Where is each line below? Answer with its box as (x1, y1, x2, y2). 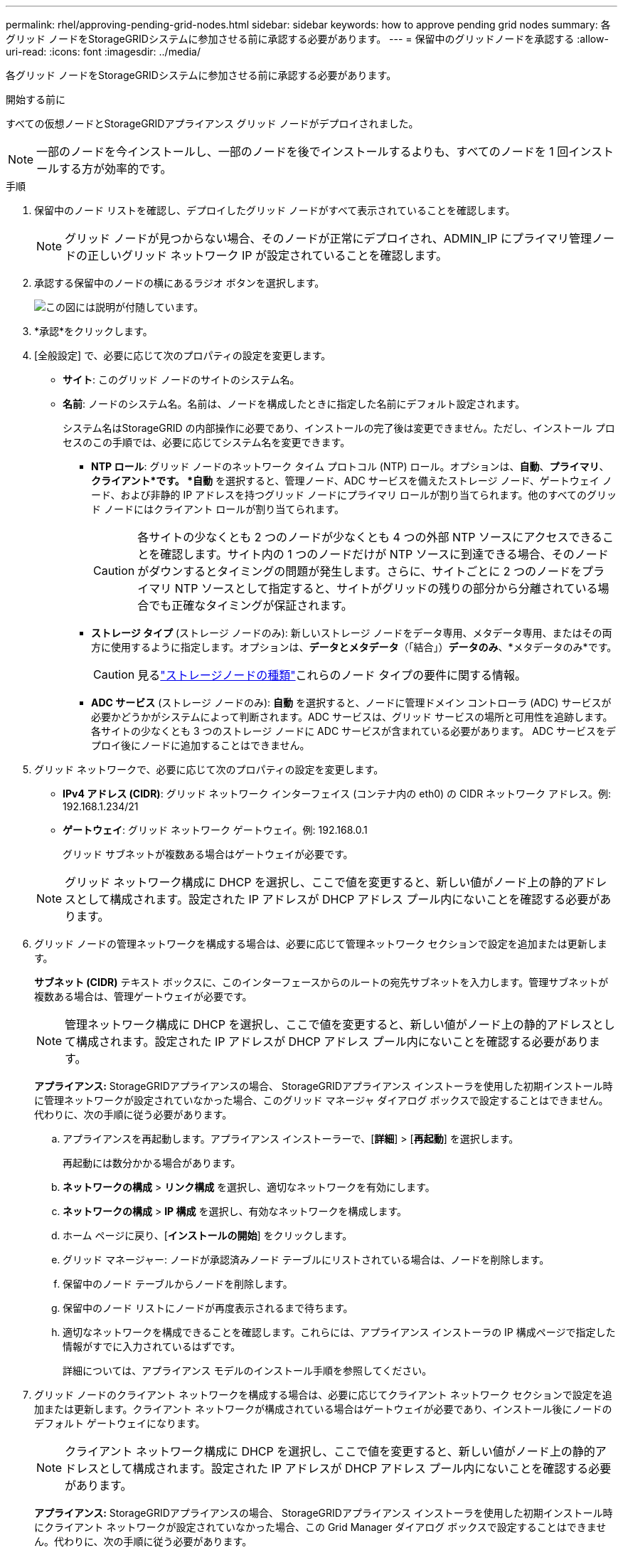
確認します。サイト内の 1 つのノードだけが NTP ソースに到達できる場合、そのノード (160, 547, 609, 561)
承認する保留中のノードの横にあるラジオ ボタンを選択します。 (34, 277, 325, 289)
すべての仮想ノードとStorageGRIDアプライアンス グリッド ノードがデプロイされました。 (6, 117, 419, 129)
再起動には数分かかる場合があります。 (63, 1157, 241, 1169)
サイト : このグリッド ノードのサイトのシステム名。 (63, 373, 300, 386)
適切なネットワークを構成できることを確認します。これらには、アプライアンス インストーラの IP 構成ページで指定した (63, 1326, 616, 1338)
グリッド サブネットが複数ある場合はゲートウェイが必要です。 (63, 848, 353, 860)
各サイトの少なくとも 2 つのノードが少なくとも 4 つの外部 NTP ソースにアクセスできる (137, 530, 603, 544)
